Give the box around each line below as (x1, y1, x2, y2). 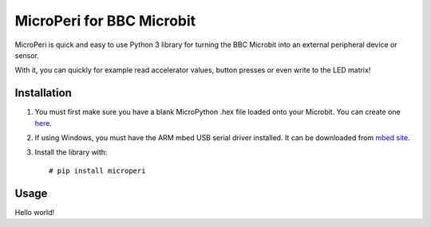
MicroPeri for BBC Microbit (14, 12, 196, 29)
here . (34, 118, 52, 127)
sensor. (14, 50, 40, 60)
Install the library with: (34, 147, 108, 157)
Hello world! (14, 207, 55, 217)
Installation (14, 86, 72, 100)
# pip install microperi (49, 166, 146, 175)
